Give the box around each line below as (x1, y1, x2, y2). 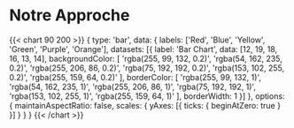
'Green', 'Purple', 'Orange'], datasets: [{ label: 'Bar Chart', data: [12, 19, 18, (9, 43, 278, 54)
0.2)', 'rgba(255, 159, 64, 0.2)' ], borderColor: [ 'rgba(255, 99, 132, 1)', (9, 72, 261, 82)
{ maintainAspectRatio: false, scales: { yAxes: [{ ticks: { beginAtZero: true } (9, 100, 282, 110)
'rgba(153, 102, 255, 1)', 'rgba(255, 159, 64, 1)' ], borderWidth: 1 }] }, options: (9, 90, 285, 102)
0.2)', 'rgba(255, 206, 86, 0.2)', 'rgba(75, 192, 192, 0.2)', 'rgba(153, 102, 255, (9, 63, 285, 73)
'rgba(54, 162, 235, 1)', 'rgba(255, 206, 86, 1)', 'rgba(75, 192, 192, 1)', (9, 81, 257, 92)
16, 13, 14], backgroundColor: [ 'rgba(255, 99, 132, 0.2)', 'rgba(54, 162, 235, (9, 53, 283, 64)
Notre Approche (9, 5, 130, 26)
